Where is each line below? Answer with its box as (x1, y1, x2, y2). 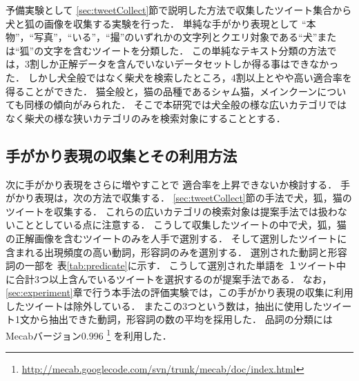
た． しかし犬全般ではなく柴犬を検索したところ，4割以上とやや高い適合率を (6, 70, 352, 84)
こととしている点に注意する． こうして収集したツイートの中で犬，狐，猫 (14, 217, 347, 232)
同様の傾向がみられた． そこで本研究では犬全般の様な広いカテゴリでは (24, 97, 347, 112)
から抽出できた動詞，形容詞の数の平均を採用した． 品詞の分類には (29, 312, 333, 326)
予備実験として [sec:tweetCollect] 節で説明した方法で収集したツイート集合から (6, 3, 352, 17)
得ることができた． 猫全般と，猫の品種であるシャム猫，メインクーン (6, 84, 318, 98)
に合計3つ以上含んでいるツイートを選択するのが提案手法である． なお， (6, 271, 332, 286)
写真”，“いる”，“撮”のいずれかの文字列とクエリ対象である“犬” (34, 30, 318, 44)
